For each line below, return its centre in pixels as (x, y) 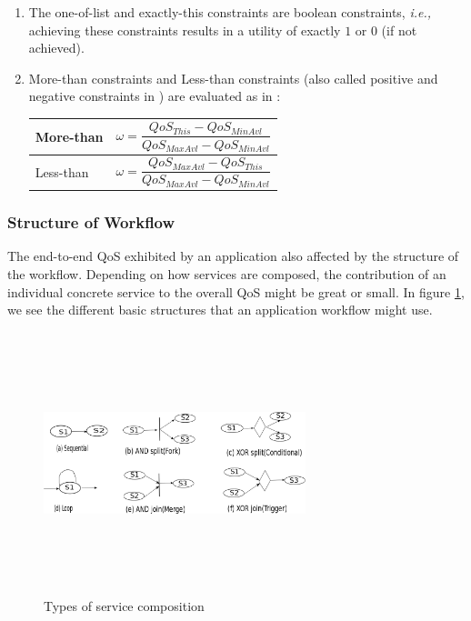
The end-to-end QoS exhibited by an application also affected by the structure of (233, 256)
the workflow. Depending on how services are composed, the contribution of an (227, 274)
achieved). (56, 48)
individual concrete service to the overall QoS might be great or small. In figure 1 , (236, 291)
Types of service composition (124, 606)
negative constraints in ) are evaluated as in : (155, 96)
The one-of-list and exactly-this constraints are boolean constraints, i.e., (230, 12)
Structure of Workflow (91, 222)
